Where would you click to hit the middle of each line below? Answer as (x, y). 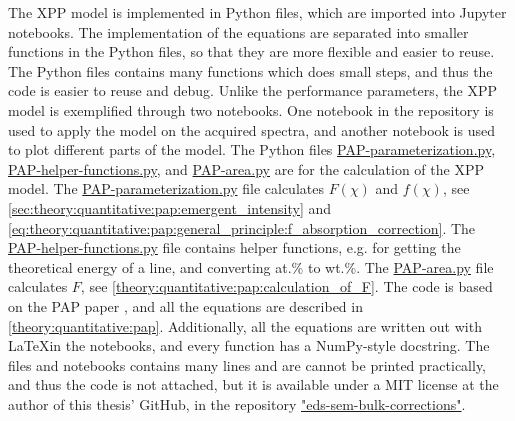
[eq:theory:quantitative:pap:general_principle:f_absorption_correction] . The (242, 227)
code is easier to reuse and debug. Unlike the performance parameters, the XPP (252, 90)
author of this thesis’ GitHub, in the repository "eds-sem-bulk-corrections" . (237, 403)
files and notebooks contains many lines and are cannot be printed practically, (247, 364)
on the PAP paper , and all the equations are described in (185, 305)
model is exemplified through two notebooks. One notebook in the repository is (251, 109)
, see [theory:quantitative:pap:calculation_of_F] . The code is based (286, 286)
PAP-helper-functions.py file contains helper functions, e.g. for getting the (234, 247)
